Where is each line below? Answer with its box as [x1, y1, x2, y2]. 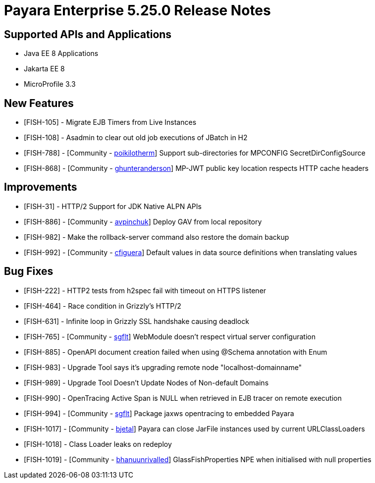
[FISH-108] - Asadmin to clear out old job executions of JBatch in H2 [24, 133, 248, 142]
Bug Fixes [4, 265, 54, 278]
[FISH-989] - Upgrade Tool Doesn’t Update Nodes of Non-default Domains [24, 378, 269, 387]
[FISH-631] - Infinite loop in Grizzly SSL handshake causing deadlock [24, 317, 249, 325]
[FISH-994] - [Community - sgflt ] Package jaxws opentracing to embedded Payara [24, 409, 294, 418]
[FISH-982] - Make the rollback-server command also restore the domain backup [24, 232, 289, 241]
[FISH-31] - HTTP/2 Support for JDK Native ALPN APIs [24, 202, 202, 211]
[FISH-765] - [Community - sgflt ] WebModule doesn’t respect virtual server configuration [24, 332, 316, 341]
